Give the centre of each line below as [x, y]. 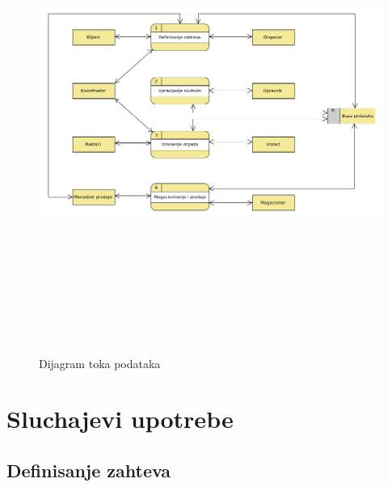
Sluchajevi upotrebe [120, 419]
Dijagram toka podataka [100, 363]
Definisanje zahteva [89, 470]
